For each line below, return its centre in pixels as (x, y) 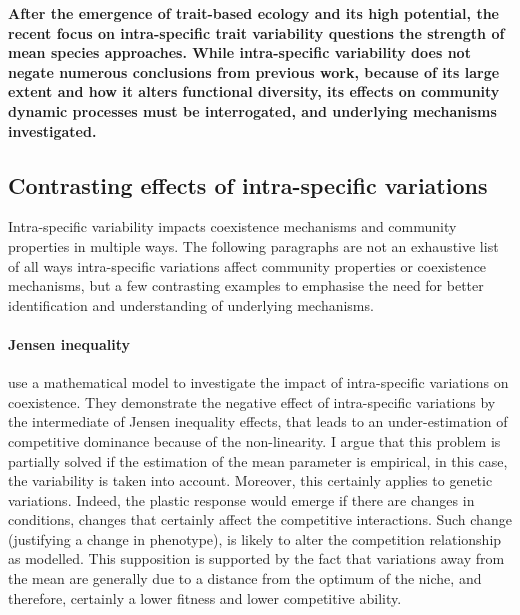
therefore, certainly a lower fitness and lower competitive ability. (205, 597)
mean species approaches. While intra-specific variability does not (239, 52)
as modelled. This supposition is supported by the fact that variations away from (256, 558)
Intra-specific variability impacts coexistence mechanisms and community (232, 226)
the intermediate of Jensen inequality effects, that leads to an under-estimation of (258, 421)
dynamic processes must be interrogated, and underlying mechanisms (252, 110)
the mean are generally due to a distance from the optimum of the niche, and (245, 578)
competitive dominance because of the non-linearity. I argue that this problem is (254, 440)
